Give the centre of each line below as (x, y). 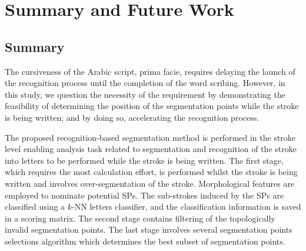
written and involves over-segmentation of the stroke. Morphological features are (150, 183)
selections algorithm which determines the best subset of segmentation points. (145, 241)
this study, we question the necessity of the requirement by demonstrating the (145, 94)
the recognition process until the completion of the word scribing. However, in (145, 83)
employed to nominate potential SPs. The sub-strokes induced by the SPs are (144, 195)
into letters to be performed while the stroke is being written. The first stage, (144, 160)
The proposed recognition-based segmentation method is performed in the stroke (150, 137)
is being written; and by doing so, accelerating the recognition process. (132, 117)
